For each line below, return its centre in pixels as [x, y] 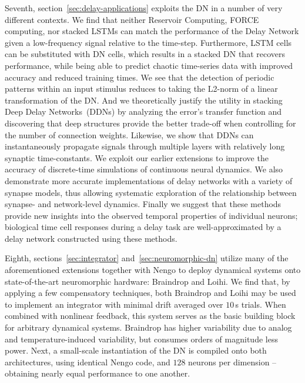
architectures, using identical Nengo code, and [88, 362]
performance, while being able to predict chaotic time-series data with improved [149, 65]
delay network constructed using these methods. [91, 238]
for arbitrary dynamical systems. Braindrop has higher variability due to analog [148, 327]
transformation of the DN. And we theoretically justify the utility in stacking [144, 100]
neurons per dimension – [232, 362]
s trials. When [261, 304]
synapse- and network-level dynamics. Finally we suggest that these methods [143, 204]
